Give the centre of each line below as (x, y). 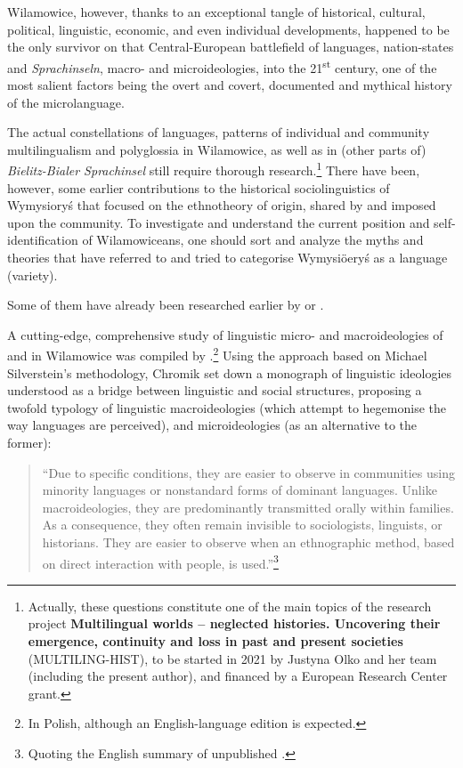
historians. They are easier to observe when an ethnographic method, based (248, 542)
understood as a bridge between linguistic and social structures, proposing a (215, 390)
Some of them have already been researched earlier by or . (166, 305)
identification (43, 240)
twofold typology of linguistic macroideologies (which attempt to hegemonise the (227, 407)
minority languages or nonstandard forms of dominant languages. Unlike (240, 490)
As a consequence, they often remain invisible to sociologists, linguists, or (242, 525)
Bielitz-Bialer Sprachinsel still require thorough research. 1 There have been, (214, 169)
